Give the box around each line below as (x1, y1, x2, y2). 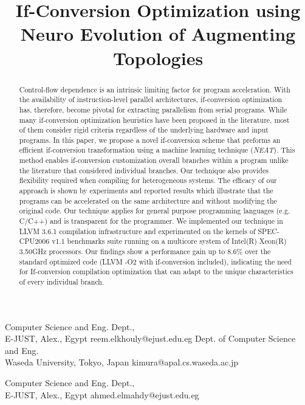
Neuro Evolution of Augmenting (20, 21, 296, 46)
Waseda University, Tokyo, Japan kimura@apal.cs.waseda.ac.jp (5, 356, 239, 369)
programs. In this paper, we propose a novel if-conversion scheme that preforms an (19, 134, 281, 145)
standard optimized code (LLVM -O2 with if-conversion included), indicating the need (19, 256, 292, 266)
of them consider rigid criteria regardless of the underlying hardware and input (19, 125, 269, 135)
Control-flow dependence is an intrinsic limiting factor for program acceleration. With (19, 84, 290, 94)
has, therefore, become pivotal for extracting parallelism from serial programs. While (19, 104, 287, 114)
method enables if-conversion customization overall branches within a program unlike (19, 155, 289, 165)
